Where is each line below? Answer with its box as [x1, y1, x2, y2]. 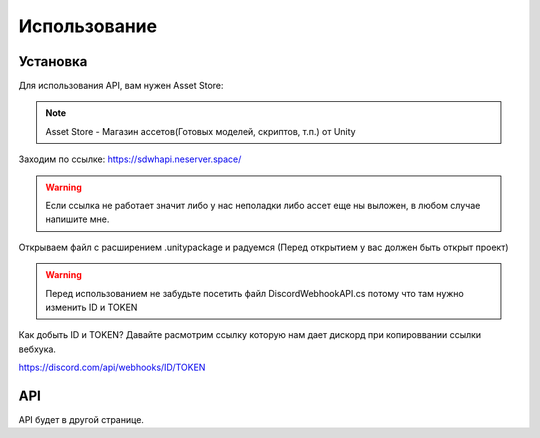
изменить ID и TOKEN [45, 301, 138, 313]
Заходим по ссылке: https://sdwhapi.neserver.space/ [18, 153, 242, 165]
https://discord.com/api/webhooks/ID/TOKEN [18, 361, 206, 374]
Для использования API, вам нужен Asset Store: [18, 80, 224, 92]
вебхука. [18, 343, 57, 355]
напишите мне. [45, 213, 110, 225]
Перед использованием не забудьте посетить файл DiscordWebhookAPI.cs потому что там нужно [45, 287, 464, 299]
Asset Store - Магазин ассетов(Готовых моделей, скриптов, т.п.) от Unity [45, 125, 356, 137]
